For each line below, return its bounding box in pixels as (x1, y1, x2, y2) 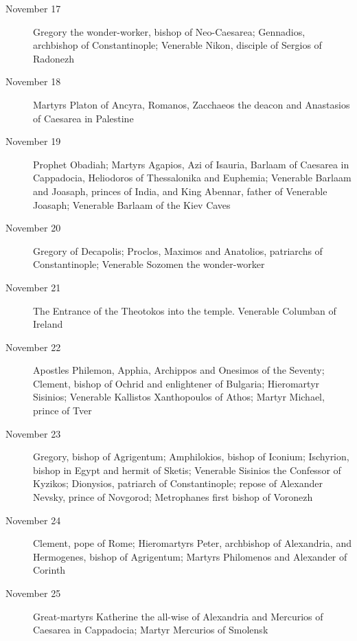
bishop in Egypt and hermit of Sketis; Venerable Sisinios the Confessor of (33, 462, 341, 477)
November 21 (5, 280, 61, 294)
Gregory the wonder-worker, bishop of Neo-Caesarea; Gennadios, (33, 24, 306, 38)
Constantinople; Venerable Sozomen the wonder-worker (33, 257, 265, 271)
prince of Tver (33, 403, 92, 418)
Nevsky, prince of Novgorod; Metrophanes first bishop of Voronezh (33, 490, 313, 504)
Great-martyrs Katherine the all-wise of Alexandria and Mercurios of (33, 609, 323, 623)
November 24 (5, 513, 61, 527)
